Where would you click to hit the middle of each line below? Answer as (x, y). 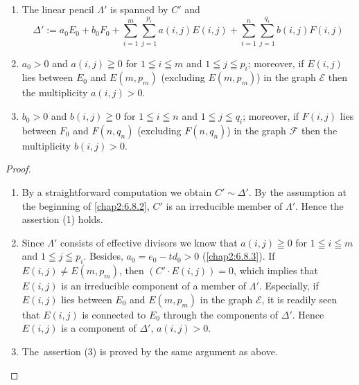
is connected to (114, 314)
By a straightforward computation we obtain (117, 192)
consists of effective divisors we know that (149, 242)
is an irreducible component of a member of (154, 286)
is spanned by (139, 9)
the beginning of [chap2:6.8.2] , (86, 205)
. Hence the (319, 205)
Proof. (18, 169)
